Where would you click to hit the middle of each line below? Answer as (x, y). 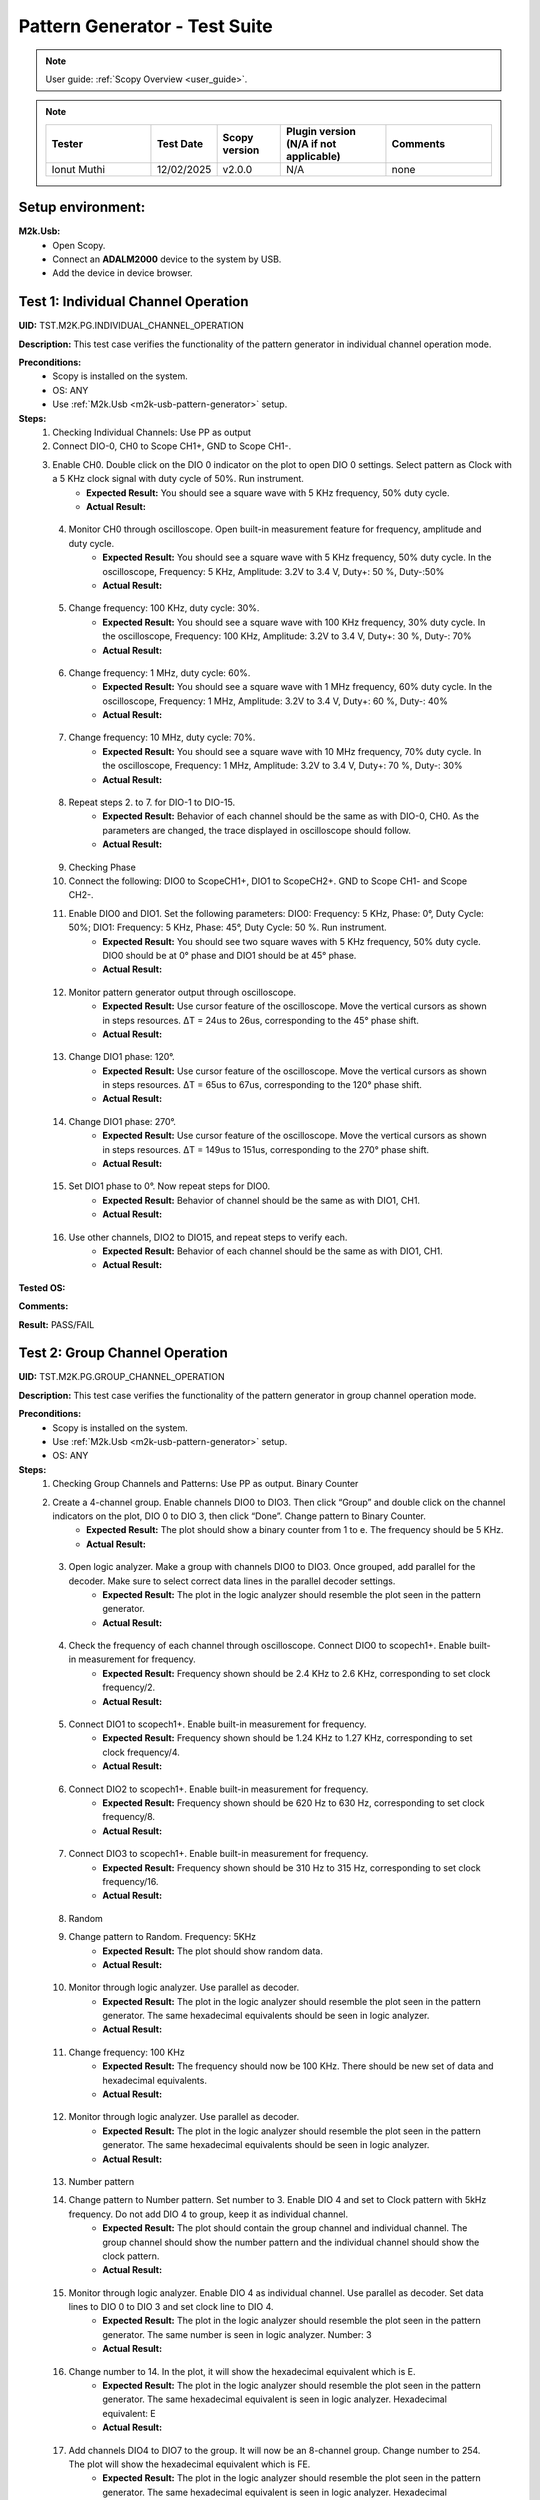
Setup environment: (82, 207)
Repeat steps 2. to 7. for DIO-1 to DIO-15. (151, 802)
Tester (67, 143)
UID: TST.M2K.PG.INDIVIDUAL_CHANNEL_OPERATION (131, 326)
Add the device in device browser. (123, 273)
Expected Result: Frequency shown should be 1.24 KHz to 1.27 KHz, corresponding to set (287, 1738)
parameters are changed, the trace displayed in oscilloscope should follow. (257, 830)
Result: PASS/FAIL (56, 1324)
